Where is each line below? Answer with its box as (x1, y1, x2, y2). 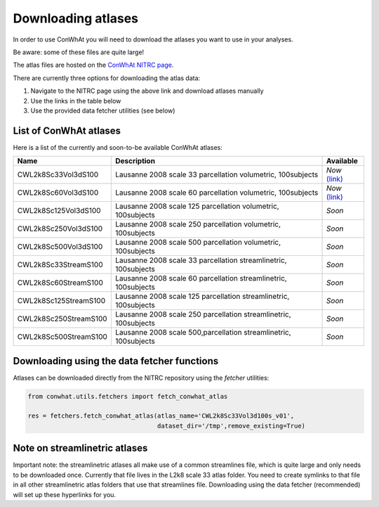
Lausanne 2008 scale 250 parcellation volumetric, (114, 219, 281, 229)
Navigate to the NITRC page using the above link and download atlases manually (30, 86, 264, 95)
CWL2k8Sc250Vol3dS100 (17, 224, 103, 233)
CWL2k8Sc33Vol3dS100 (17, 169, 99, 179)
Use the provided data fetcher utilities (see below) (30, 106, 175, 115)
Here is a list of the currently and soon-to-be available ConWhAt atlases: (13, 143, 222, 151)
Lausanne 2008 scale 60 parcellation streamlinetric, (114, 274, 287, 283)
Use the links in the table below (30, 96, 121, 105)
